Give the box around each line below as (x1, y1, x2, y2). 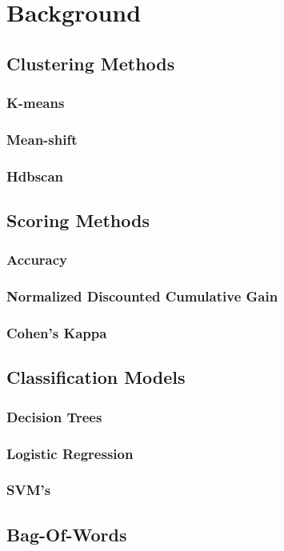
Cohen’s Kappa (6, 323, 107, 343)
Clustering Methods (6, 50, 175, 75)
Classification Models (6, 365, 186, 389)
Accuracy (6, 250, 68, 270)
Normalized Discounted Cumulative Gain (6, 286, 278, 306)
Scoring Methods (6, 208, 150, 233)
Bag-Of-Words (6, 521, 127, 546)
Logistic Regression (6, 443, 134, 463)
